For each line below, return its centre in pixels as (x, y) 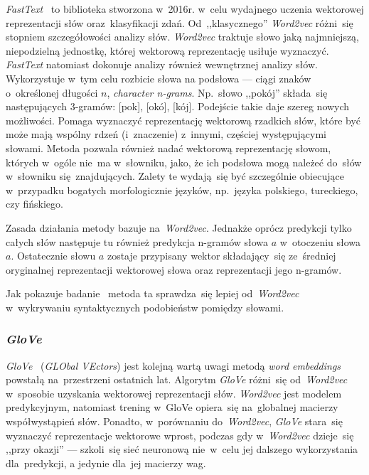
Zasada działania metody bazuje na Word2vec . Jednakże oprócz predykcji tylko (179, 227)
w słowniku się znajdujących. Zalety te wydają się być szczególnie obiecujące (175, 176)
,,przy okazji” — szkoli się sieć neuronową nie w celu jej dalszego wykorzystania (182, 449)
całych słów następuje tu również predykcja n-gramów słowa (137, 241)
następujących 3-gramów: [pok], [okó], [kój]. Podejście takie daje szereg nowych (178, 106)
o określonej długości (52, 92)
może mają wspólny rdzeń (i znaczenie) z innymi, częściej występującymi (166, 134)
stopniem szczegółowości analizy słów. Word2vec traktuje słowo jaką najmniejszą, (183, 37)
